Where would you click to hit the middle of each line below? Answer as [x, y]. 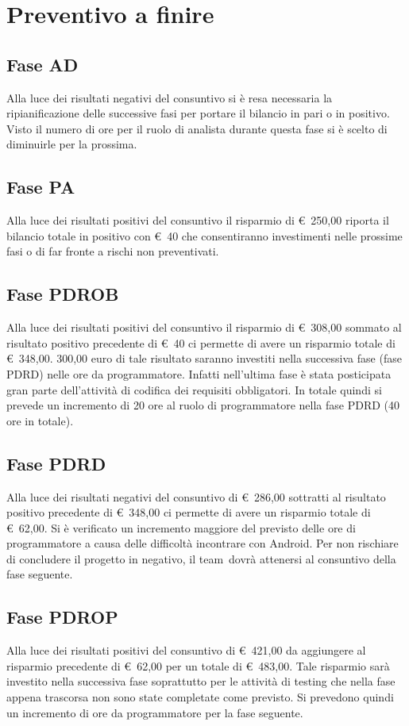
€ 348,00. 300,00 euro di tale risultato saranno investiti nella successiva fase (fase [204, 358]
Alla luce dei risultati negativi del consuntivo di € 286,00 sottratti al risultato [196, 496]
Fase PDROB [63, 294]
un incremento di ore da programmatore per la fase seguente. [155, 712]
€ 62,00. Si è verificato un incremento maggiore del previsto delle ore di [181, 527]
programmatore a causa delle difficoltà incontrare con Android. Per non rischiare [203, 543]
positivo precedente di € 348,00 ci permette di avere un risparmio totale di [189, 512]
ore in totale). [40, 420]
